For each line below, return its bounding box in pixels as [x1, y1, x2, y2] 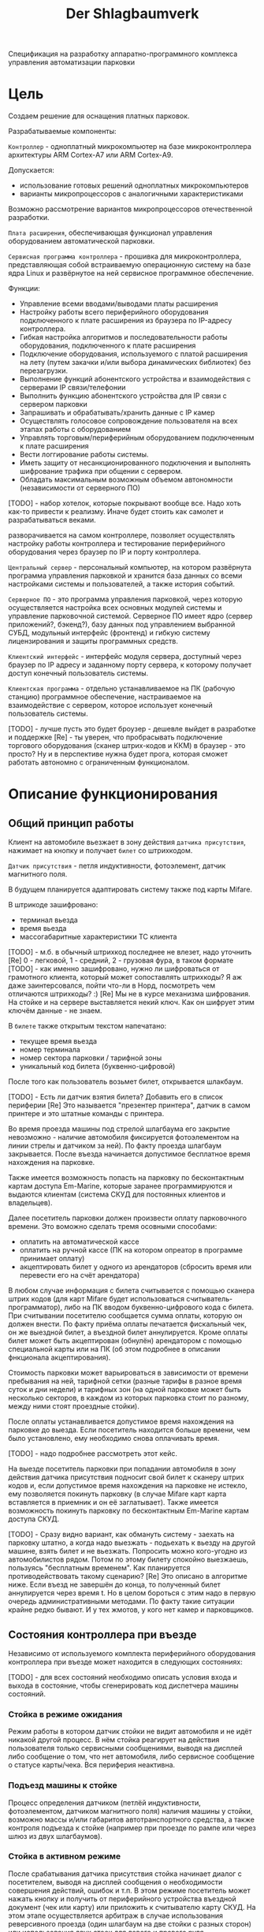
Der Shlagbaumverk [65, 5, 199, 23]
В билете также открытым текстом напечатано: [8, 1022, 167, 1031]
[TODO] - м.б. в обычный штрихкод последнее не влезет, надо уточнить [8, 947, 252, 957]
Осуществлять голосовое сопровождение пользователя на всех [19, 416, 238, 426]
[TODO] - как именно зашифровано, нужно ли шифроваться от [8, 964, 220, 973]
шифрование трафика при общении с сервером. [19, 467, 183, 476]
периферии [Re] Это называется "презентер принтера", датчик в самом [8, 1100, 251, 1110]
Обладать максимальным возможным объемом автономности [19, 475, 233, 485]
